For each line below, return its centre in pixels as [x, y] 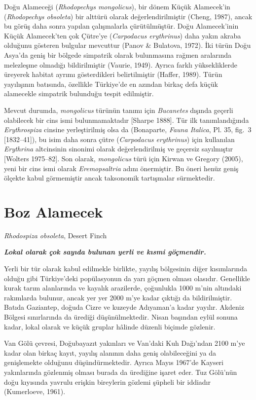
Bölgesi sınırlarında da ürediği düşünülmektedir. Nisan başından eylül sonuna [121, 316]
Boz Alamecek [54, 211]
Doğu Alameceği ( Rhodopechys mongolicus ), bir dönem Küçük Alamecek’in [117, 6]
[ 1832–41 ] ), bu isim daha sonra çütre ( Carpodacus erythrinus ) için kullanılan [119, 139]
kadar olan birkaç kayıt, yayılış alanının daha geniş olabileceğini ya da [110, 352]
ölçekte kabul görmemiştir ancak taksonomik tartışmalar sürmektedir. [110, 178]
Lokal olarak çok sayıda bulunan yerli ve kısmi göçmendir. [105, 252]
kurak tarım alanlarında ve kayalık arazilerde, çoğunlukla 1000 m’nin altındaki [123, 288]
